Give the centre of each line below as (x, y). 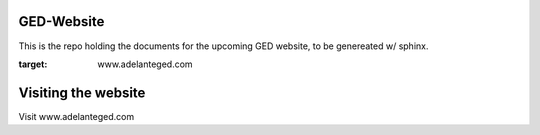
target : (33, 64)
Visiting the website (82, 92)
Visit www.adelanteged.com (76, 116)
